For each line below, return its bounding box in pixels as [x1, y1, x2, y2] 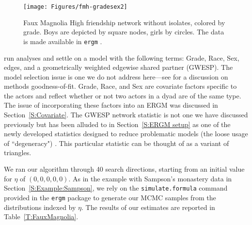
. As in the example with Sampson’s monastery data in [68, 173, 232, 183]
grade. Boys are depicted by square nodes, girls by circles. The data [23, 27, 224, 37]
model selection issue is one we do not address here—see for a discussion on [4, 71, 228, 81]
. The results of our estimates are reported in [81, 202, 215, 212]
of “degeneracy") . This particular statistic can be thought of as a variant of [4, 138, 229, 148]
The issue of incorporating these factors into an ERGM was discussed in [4, 100, 218, 110]
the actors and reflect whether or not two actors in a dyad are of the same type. [4, 90, 241, 100]
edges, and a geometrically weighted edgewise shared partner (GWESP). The [4, 62, 233, 72]
